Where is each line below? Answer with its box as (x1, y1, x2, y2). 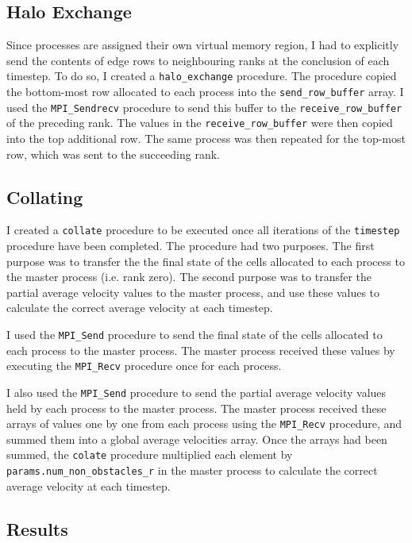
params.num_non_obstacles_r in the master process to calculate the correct (6, 462, 378, 479)
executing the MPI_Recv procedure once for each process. (6, 357, 282, 374)
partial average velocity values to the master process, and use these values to (6, 283, 380, 300)
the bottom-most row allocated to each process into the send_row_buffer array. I (6, 83, 404, 100)
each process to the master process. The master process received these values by (6, 341, 395, 358)
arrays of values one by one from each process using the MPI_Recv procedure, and (6, 415, 402, 432)
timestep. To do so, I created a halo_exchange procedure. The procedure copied (6, 67, 397, 84)
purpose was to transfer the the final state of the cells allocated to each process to (6, 252, 405, 269)
